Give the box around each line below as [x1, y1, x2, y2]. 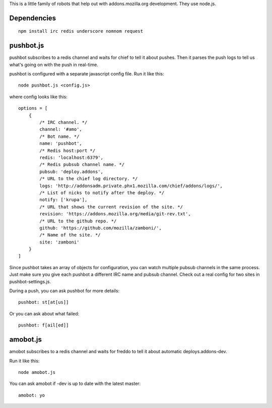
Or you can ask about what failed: [9, 310, 80, 316]
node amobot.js [18, 369, 56, 375]
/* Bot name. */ [39, 133, 80, 139]
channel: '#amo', [39, 126, 83, 132]
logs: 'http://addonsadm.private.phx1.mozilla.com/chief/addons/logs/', [39, 183, 223, 189]
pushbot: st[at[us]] [18, 299, 69, 305]
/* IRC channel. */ [39, 120, 88, 125]
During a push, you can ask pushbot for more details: [9, 288, 120, 294]
